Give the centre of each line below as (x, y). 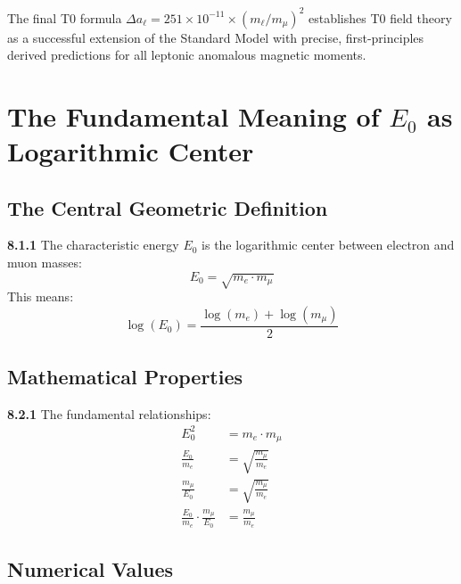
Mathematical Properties (125, 377)
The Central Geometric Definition (168, 207)
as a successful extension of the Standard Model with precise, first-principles (216, 37)
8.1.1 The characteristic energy (93, 245)
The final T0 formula (65, 17)
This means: (41, 296)
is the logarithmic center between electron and (328, 245)
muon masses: (45, 263)
